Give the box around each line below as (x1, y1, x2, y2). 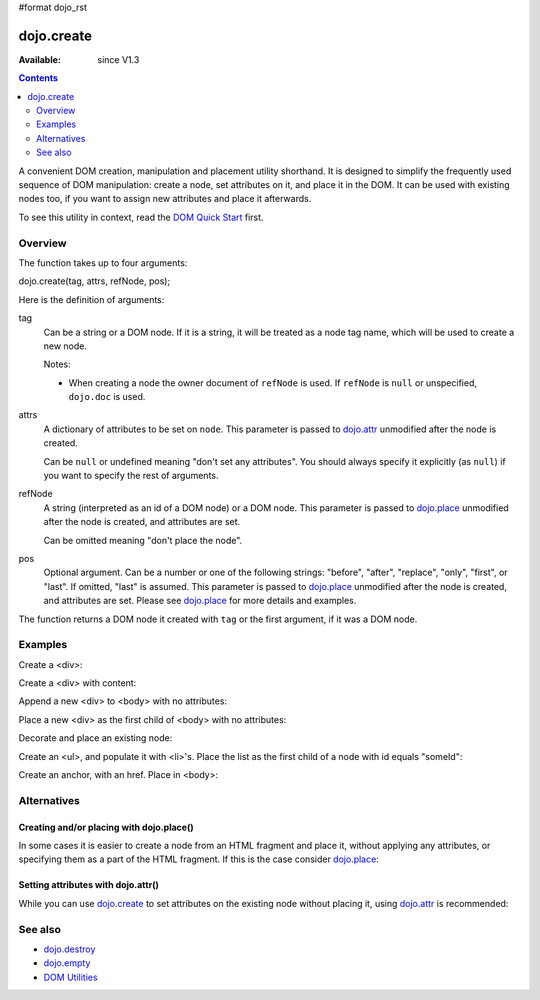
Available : (18, 53, 62, 65)
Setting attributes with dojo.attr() (18, 879, 159, 891)
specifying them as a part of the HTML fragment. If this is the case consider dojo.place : (18, 853, 379, 865)
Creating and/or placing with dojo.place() (18, 821, 194, 833)
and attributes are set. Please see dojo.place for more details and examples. (43, 595, 357, 607)
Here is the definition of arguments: (18, 293, 165, 305)
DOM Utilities (43, 971, 99, 983)
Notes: (43, 358, 71, 370)
